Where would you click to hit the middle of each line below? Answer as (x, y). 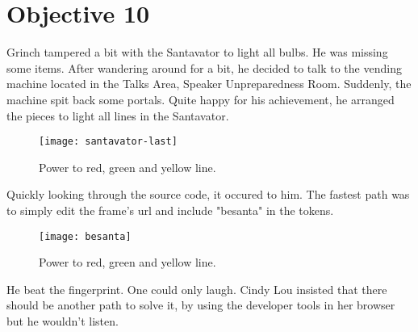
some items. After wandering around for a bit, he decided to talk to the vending (204, 67)
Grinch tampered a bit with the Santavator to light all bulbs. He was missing (197, 52)
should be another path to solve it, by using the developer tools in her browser (201, 305)
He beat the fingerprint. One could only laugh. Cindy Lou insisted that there (197, 289)
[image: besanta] (85, 236)
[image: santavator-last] (108, 142)
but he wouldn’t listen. (63, 320)
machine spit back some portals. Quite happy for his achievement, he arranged (201, 99)
